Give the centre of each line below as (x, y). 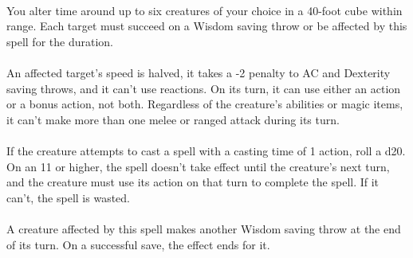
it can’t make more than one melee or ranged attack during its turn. (173, 119)
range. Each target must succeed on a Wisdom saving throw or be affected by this (207, 26)
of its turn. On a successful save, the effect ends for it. (138, 244)
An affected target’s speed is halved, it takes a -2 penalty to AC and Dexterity (199, 72)
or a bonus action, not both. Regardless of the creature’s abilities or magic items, (205, 104)
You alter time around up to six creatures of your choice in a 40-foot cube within (205, 10)
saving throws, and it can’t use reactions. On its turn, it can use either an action (204, 88)
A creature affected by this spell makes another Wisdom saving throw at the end (204, 228)
